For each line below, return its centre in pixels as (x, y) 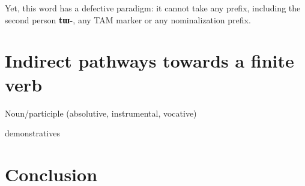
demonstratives (32, 133)
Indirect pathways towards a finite (149, 61)
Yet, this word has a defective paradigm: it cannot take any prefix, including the (153, 8)
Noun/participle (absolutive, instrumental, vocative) (101, 113)
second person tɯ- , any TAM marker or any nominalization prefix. (128, 19)
